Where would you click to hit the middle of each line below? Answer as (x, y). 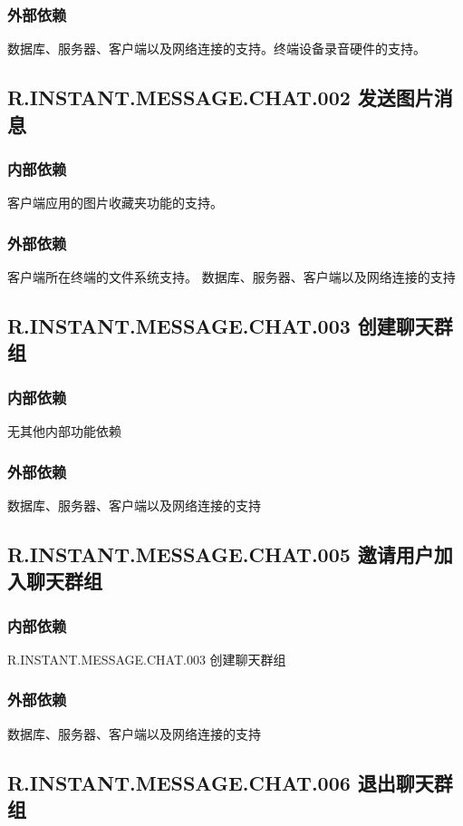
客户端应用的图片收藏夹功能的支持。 (115, 203)
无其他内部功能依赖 (64, 431)
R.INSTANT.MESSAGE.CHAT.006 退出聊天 (221, 782)
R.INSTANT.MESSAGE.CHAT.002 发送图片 (221, 97)
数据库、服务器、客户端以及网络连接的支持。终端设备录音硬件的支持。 (217, 49)
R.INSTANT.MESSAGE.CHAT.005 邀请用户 (221, 554)
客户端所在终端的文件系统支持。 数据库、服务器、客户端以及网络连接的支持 (231, 277)
